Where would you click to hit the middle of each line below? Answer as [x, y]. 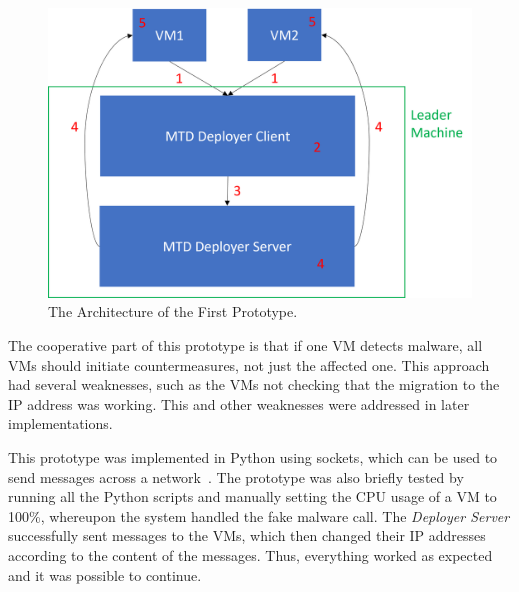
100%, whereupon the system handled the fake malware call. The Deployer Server [259, 515]
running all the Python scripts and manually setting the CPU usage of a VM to [252, 496]
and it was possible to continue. [105, 574]
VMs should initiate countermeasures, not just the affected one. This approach [249, 364]
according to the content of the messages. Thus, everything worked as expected [250, 554]
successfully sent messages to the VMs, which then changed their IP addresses [247, 535]
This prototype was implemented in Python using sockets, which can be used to [253, 457]
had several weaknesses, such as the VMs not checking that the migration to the [254, 384]
